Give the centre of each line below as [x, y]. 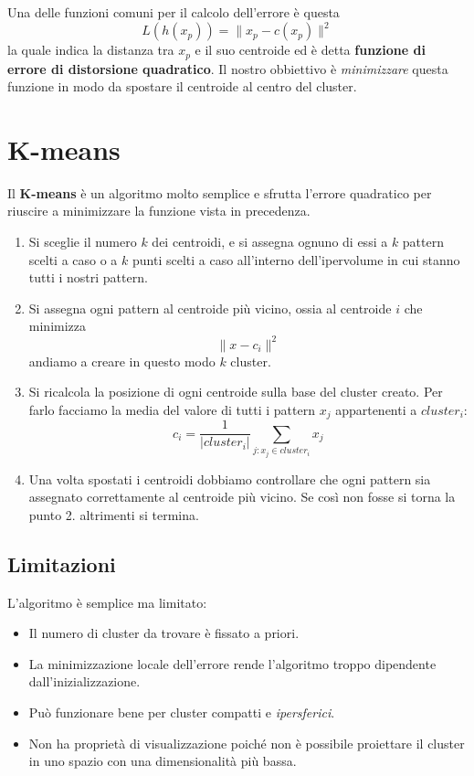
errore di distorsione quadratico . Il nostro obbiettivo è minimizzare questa [228, 68]
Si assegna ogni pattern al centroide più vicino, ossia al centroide [210, 308]
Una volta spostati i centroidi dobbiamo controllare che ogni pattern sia [230, 478]
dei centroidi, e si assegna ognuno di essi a [270, 242]
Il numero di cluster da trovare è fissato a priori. [164, 633]
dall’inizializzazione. [84, 681]
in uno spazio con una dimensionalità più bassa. [163, 761]
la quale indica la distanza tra [91, 50]
